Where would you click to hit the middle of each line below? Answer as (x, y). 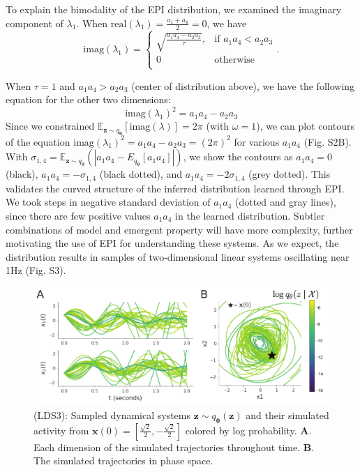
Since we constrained (50, 126)
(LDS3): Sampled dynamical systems (112, 414)
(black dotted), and (141, 174)
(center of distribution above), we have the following (243, 85)
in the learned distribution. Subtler (250, 215)
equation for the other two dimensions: (88, 99)
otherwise (234, 60)
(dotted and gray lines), (286, 202)
